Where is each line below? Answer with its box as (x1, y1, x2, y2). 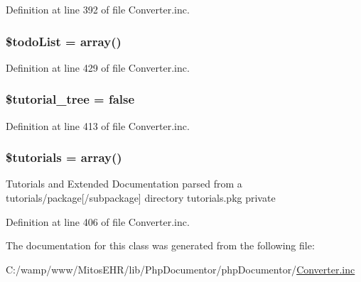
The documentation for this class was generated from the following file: (6, 238, 315, 253)
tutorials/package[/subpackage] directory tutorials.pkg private (6, 190, 276, 205)
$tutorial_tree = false (6, 90, 135, 108)
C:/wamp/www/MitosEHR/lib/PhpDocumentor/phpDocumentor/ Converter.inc (6, 261, 355, 276)
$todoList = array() (6, 32, 122, 50)
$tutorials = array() (6, 148, 122, 166)
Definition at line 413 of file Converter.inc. (6, 118, 190, 133)
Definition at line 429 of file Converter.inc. (6, 60, 190, 75)
